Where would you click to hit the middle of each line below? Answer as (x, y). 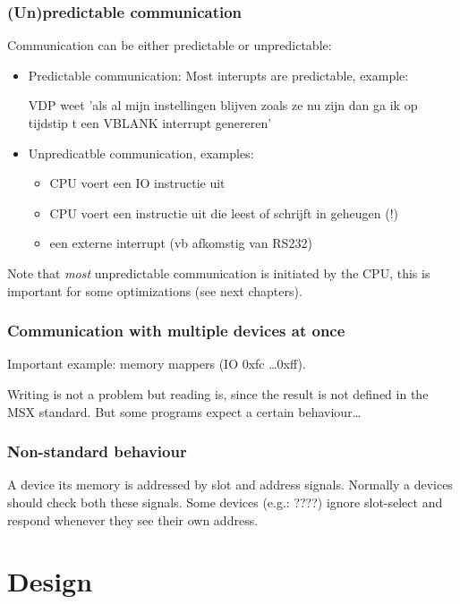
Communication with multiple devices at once (176, 331)
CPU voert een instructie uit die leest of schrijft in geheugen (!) (224, 213)
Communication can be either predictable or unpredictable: (170, 45)
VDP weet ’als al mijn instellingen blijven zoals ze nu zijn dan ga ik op (223, 105)
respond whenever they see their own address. (133, 519)
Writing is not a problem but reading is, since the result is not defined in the (218, 393)
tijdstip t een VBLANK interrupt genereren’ (150, 123)
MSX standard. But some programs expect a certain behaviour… (184, 411)
